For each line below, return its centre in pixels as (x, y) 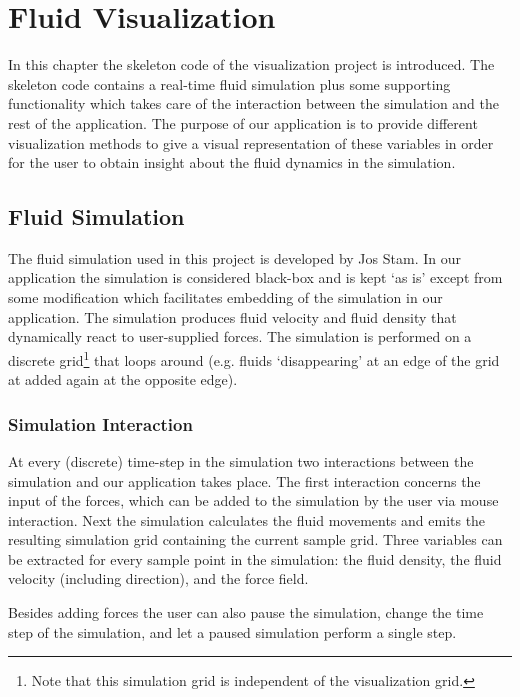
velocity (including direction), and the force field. (158, 578)
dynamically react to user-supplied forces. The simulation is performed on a (240, 336)
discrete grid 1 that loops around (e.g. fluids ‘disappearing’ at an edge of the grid (254, 358)
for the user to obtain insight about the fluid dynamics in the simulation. (232, 162)
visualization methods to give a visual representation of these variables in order (251, 142)
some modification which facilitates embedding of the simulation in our (225, 297)
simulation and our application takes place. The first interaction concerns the (244, 480)
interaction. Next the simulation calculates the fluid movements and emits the (247, 519)
